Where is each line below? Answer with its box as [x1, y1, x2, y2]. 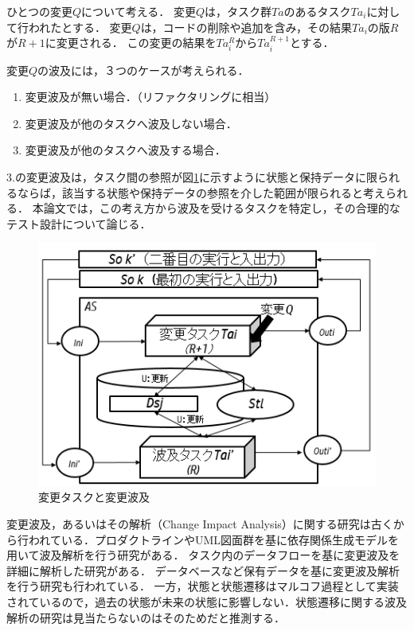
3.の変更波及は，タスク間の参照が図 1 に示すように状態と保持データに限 [6, 168, 377, 185]
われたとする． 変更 [28, 18, 132, 35]
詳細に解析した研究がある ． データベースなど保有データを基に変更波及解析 [6, 562, 400, 578]
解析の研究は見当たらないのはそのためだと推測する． [6, 609, 285, 625]
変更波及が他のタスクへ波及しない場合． [25, 115, 237, 131]
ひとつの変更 [6, 3, 73, 19]
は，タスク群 [205, 3, 272, 19]
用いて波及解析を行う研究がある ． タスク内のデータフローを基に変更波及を [6, 547, 400, 563]
